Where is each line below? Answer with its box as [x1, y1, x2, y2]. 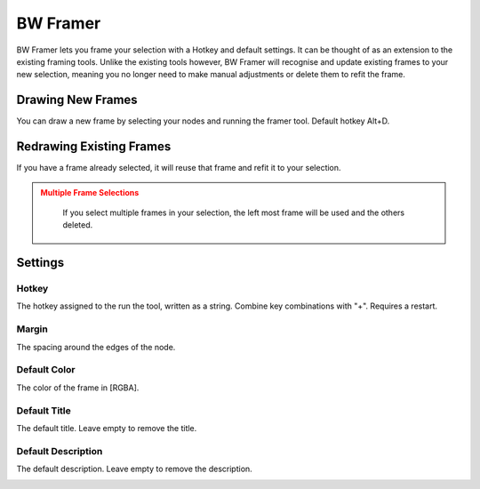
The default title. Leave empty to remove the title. [16, 422, 197, 433]
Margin [16, 323, 48, 335]
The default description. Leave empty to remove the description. [16, 463, 252, 475]
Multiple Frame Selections [40, 187, 140, 197]
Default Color [16, 364, 76, 376]
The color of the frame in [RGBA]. [16, 382, 140, 393]
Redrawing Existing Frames [16, 139, 172, 155]
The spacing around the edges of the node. [16, 341, 176, 352]
